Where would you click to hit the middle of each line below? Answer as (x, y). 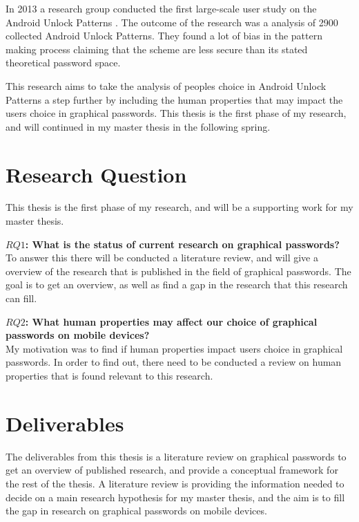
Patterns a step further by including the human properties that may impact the (174, 99)
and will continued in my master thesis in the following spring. (138, 126)
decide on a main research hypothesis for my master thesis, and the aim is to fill (175, 497)
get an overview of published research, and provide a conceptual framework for (172, 470)
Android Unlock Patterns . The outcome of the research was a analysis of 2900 (172, 22)
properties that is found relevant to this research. (109, 375)
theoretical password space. (63, 63)
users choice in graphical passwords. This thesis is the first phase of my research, (176, 113)
